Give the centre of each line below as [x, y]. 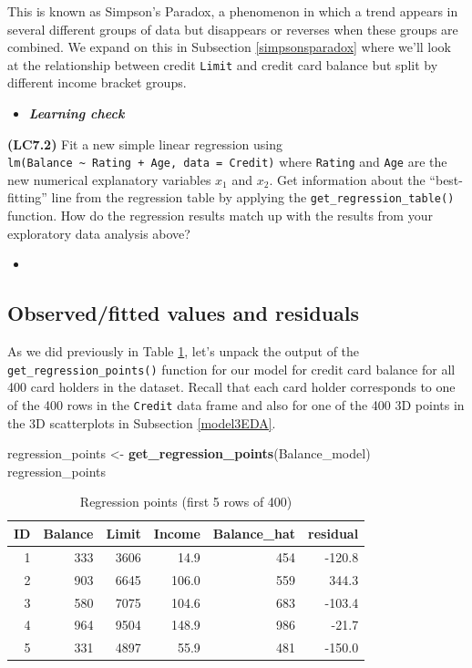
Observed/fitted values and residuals [184, 313]
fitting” [27, 197]
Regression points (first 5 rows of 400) [186, 502]
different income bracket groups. [97, 82]
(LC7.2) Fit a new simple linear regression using [145, 144]
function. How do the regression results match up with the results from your [220, 216]
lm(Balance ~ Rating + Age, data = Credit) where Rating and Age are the [227, 162]
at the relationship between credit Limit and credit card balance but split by [223, 64]
